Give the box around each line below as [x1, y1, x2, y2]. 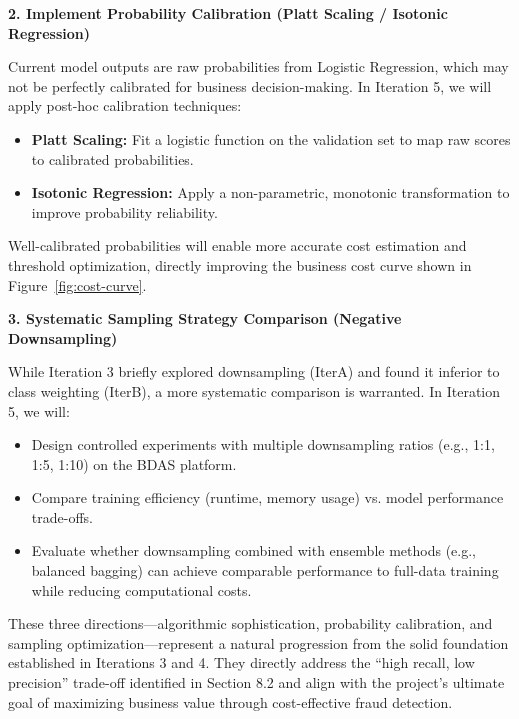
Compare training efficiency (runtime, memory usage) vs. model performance [31, 487, 504, 508]
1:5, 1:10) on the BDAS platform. [31, 453, 237, 474]
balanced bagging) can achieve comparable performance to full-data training [31, 560, 499, 581]
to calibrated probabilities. [31, 148, 194, 169]
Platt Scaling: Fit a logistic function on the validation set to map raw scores [31, 128, 511, 149]
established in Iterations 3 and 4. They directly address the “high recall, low [8, 652, 475, 673]
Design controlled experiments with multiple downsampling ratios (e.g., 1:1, [31, 434, 495, 455]
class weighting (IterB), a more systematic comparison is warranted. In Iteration [8, 380, 501, 401]
